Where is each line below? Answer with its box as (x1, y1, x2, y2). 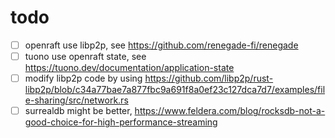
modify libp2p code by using (24, 72, 143, 85)
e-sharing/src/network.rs (24, 94, 129, 106)
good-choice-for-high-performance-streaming (24, 116, 218, 128)
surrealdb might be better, (24, 105, 133, 117)
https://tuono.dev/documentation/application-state (24, 62, 235, 74)
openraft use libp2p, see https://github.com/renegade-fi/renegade (24, 39, 299, 51)
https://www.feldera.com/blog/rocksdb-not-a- (134, 105, 326, 117)
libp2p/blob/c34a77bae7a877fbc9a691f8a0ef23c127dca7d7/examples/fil (24, 84, 326, 96)
